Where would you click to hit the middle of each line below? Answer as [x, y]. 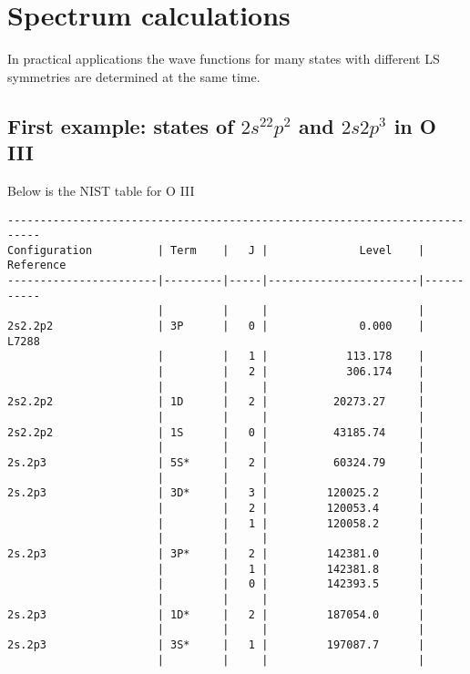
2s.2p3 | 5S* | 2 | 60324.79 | [216, 463]
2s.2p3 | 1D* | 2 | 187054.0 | [216, 614]
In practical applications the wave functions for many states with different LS [224, 59]
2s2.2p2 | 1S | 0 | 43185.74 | [216, 432]
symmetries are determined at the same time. [134, 76]
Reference [37, 266]
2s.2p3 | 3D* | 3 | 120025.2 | [216, 493]
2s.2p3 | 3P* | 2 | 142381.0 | [216, 553]
